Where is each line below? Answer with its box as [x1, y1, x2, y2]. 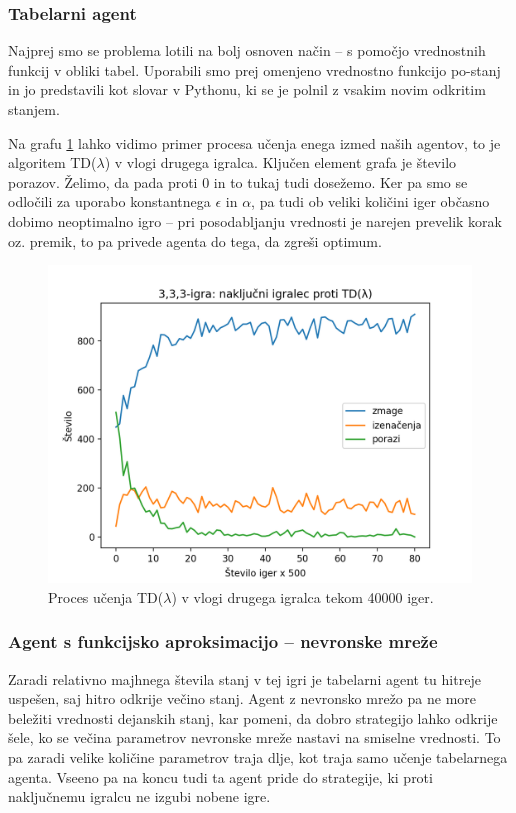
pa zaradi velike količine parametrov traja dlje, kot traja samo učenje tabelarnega [8, 746, 508, 767]
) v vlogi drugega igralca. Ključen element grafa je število [104, 152, 457, 173]
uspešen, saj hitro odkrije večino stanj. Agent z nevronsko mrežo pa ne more [8, 688, 477, 709]
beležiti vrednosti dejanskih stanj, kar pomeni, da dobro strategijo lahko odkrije [8, 707, 498, 728]
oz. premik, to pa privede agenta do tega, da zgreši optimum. [8, 230, 382, 251]
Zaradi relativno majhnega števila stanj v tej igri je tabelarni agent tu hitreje [8, 668, 481, 689]
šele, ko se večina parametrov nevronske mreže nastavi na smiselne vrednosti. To [8, 727, 501, 748]
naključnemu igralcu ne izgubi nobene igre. [8, 786, 271, 807]
